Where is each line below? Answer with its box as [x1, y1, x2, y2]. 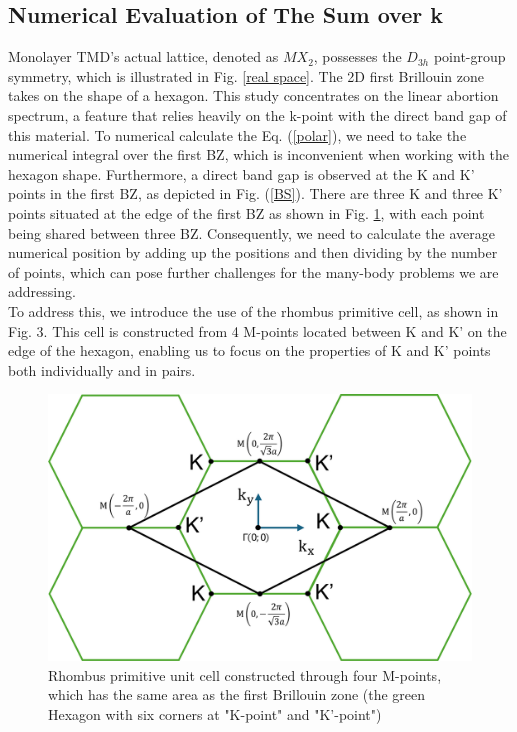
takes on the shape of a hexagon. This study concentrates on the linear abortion [8, 85, 499, 106]
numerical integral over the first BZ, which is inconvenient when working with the [8, 144, 510, 165]
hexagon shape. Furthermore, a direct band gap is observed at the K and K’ [8, 163, 475, 184]
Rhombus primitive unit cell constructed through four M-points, [48, 664, 442, 685]
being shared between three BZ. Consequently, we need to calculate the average [8, 222, 495, 243]
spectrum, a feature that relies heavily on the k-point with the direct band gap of [8, 104, 507, 125]
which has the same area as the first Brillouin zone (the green [48, 684, 426, 705]
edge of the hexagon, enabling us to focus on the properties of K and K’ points [8, 340, 491, 361]
